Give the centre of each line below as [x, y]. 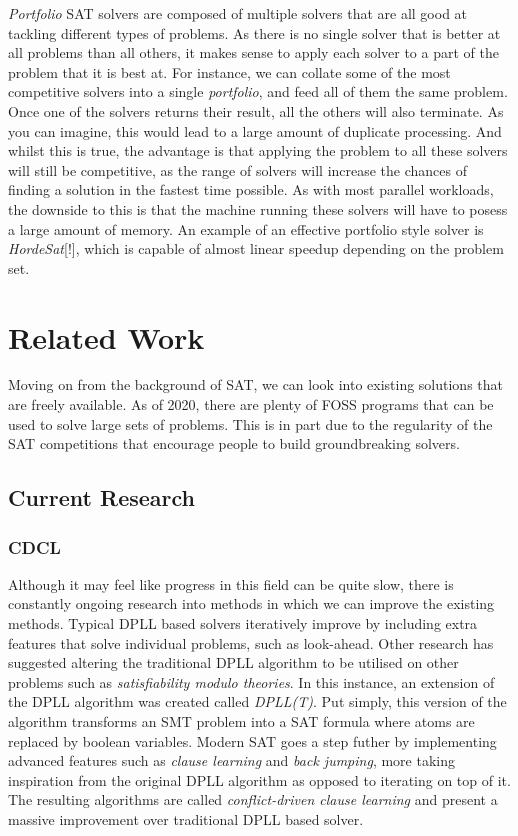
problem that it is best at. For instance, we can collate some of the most [229, 71]
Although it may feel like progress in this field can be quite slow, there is [231, 583]
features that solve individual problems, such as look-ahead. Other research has [251, 642]
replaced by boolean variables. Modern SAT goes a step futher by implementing [252, 740]
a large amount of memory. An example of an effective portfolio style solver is [246, 228]
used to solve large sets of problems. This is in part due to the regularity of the [250, 423]
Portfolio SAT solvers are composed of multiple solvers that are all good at [238, 13]
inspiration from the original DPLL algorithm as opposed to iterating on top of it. [259, 779]
